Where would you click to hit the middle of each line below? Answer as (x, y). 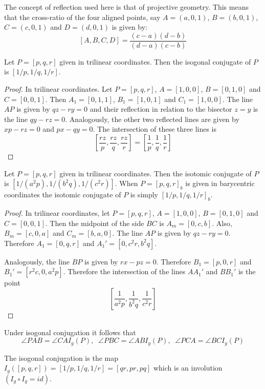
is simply (144, 194)
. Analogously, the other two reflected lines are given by (152, 119)
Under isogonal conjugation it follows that (70, 332)
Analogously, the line (37, 261)
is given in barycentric (220, 183)
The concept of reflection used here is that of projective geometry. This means (126, 7)
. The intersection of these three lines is (155, 129)
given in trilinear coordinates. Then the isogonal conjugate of (155, 61)
